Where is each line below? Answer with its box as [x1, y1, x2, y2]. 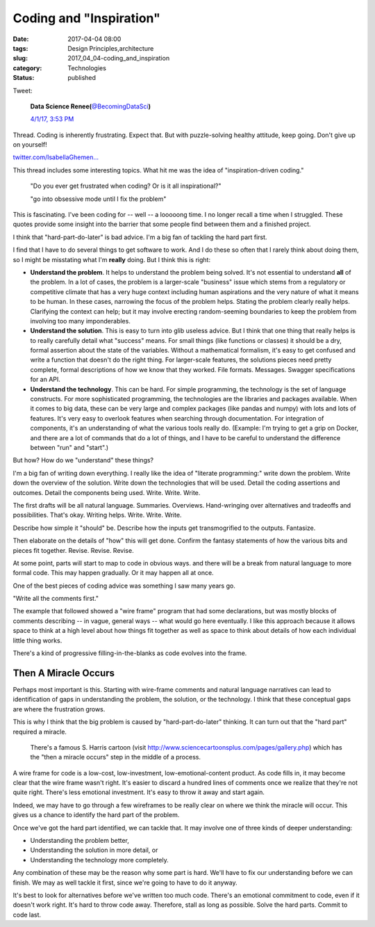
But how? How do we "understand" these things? [12, 456, 154, 465]
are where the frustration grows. [12, 704, 106, 713]
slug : [12, 54, 28, 63]
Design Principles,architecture [67, 44, 154, 52]
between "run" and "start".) [30, 444, 109, 451]
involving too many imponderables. [30, 316, 131, 325]
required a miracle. [12, 727, 67, 736]
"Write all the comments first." [12, 595, 99, 603]
